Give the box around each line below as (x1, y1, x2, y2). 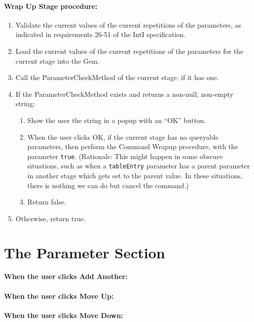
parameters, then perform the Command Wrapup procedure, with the (27, 141, 238, 152)
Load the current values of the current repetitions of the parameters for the (15, 45, 244, 56)
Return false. (27, 197, 67, 207)
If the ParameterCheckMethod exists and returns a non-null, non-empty (15, 88, 234, 99)
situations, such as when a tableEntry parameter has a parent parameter (27, 161, 250, 171)
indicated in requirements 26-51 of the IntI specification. (15, 29, 186, 40)
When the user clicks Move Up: (4, 290, 114, 301)
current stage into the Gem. (15, 55, 100, 66)
